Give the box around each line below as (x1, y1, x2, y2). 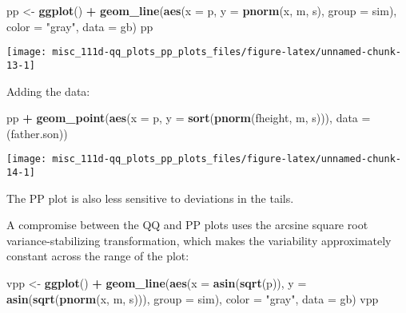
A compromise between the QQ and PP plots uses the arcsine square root (6, 216, 368, 233)
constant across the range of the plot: (6, 248, 189, 264)
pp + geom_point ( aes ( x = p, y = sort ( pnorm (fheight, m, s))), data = (6, 109, 371, 126)
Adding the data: (6, 82, 90, 99)
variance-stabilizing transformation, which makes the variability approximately (6, 232, 392, 248)
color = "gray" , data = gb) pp (6, 18, 153, 34)
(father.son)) (6, 125, 68, 141)
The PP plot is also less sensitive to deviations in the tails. (6, 189, 294, 206)
